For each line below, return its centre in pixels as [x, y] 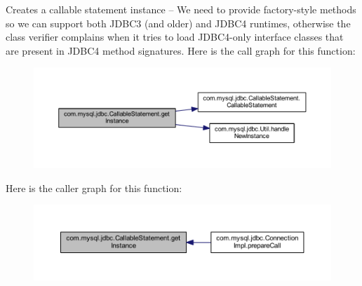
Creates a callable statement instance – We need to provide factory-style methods [181, 9]
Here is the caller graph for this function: [94, 188]
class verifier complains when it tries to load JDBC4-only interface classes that [175, 37]
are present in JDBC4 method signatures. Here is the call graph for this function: [181, 50]
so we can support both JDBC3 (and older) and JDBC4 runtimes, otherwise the [178, 23]
